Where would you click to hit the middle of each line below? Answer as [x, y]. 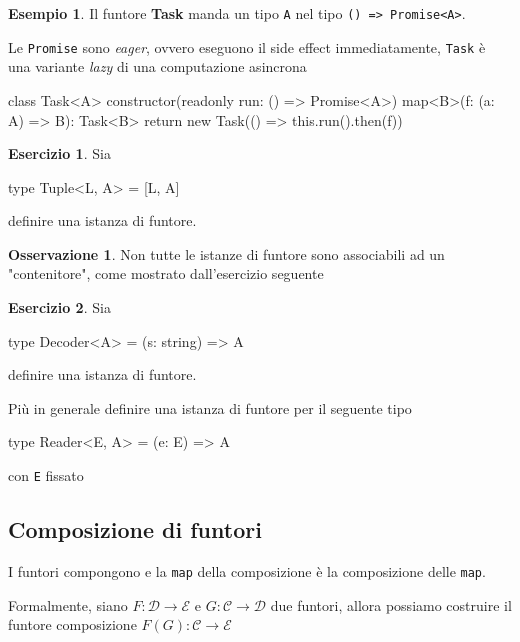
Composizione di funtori [135, 529]
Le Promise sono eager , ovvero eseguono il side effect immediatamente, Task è [247, 46]
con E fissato [46, 475]
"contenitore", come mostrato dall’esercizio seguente [166, 273]
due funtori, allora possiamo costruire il [391, 604]
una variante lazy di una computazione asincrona [157, 66]
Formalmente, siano [68, 604]
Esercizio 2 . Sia [59, 307]
